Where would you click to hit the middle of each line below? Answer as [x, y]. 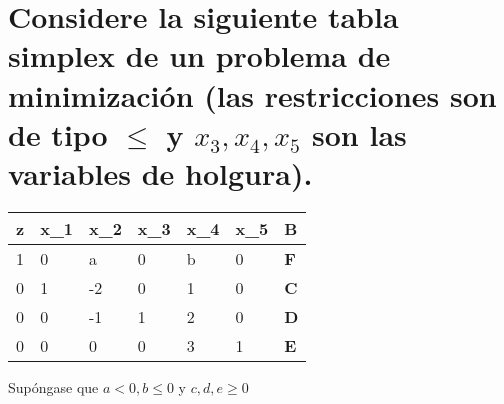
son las [359, 133]
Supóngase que [53, 386]
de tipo [58, 133]
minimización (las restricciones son [252, 94]
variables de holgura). [160, 172]
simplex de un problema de [199, 55]
